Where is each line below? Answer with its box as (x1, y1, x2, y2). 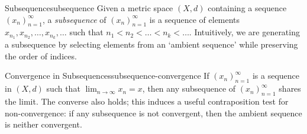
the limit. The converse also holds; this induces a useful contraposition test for (5, 95, 289, 108)
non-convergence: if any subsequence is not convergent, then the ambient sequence (5, 106, 302, 119)
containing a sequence (208, 2, 287, 14)
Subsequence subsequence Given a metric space (5, 2, 173, 14)
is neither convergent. (5, 118, 82, 130)
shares (279, 82, 301, 95)
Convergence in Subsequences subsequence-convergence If (5, 69, 209, 82)
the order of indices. (5, 49, 77, 62)
